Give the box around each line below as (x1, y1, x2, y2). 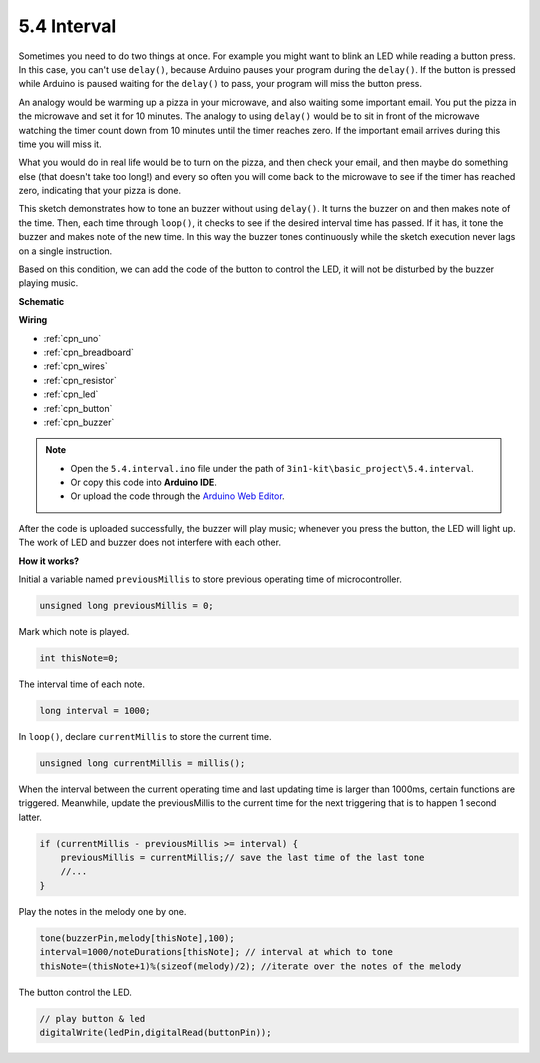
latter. (18, 811, 42, 823)
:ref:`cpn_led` (43, 388, 99, 400)
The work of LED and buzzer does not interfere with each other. (18, 536, 282, 549)
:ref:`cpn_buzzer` (43, 416, 115, 428)
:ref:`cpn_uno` (43, 332, 102, 344)
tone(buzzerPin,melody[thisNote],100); (39, 932, 235, 944)
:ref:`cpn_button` (43, 402, 113, 414)
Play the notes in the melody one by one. (18, 905, 187, 917)
